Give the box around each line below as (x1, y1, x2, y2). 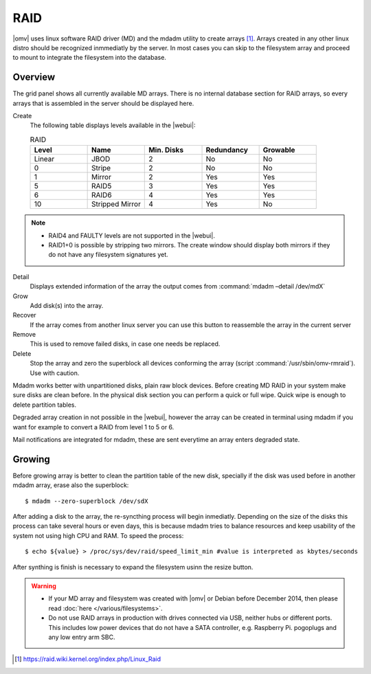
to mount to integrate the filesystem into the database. (12, 54, 166, 62)
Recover (12, 311, 37, 319)
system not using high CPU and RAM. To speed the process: (12, 531, 184, 539)
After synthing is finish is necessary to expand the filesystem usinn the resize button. (12, 563, 254, 571)
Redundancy (205, 145, 249, 155)
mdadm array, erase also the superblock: (12, 481, 129, 489)
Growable (262, 145, 295, 155)
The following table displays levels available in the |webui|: (30, 121, 196, 130)
